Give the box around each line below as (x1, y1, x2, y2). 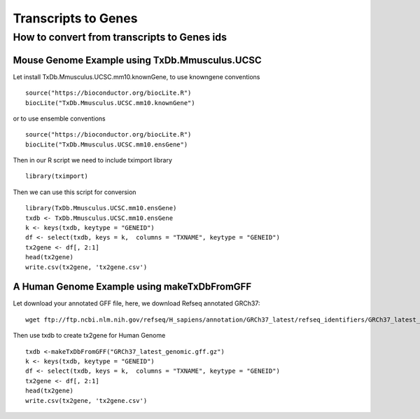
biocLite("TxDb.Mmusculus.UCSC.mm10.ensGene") (25, 140, 188, 149)
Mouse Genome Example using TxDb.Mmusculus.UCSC (13, 54, 262, 66)
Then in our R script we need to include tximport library (13, 156, 173, 165)
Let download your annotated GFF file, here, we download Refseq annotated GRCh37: (13, 299, 260, 308)
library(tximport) (25, 172, 89, 180)
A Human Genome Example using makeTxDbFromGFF (13, 281, 252, 293)
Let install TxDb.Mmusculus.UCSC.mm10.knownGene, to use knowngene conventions (13, 72, 260, 81)
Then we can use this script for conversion (13, 188, 136, 196)
